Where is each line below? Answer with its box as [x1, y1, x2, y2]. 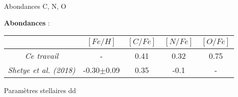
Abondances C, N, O [4, 1, 67, 11]
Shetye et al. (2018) [8, 64, 75, 76]
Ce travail [24, 50, 59, 62]
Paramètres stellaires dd [4, 85, 76, 96]
